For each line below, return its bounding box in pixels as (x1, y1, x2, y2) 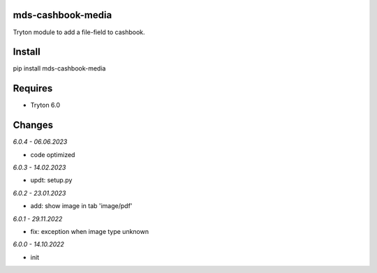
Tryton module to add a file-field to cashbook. (13, 28, 146, 36)
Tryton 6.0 (30, 101, 61, 110)
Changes (13, 119, 54, 131)
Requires (13, 82, 53, 94)
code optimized (30, 150, 75, 158)
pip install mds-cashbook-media (13, 64, 106, 73)
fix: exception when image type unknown (30, 227, 149, 235)
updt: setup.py (30, 176, 73, 184)
